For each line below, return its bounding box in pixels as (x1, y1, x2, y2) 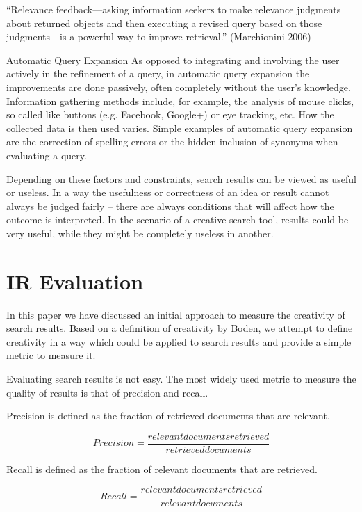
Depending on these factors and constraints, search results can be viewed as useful (6, 171, 356, 186)
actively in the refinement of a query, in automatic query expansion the (6, 66, 310, 81)
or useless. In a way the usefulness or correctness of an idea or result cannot (6, 185, 329, 200)
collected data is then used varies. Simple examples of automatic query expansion (6, 120, 353, 135)
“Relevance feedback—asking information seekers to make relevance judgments (6, 2, 341, 16)
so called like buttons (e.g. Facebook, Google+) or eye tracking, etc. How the (6, 107, 334, 122)
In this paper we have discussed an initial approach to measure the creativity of (6, 307, 345, 321)
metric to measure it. (6, 348, 96, 362)
